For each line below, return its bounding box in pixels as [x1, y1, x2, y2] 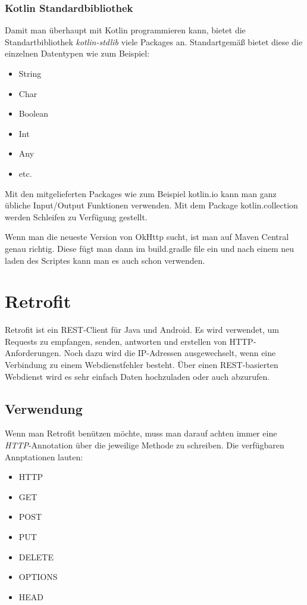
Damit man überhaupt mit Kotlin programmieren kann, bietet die [5, 24, 246, 36]
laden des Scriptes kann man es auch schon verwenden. [5, 254, 205, 266]
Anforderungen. [5, 347, 62, 359]
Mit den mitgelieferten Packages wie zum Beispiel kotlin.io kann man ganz [5, 187, 277, 199]
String [18, 67, 42, 79]
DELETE [18, 550, 54, 563]
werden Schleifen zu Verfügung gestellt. [5, 210, 148, 223]
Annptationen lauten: [5, 450, 83, 463]
